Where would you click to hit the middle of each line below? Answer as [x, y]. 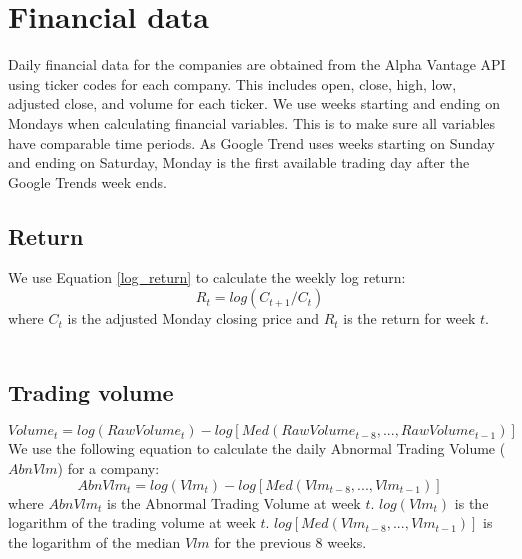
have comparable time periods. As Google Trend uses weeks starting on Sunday [251, 142]
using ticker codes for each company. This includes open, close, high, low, [232, 83]
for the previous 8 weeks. [290, 541]
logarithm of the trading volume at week [132, 522]
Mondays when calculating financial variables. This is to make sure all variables [252, 122]
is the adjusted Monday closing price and [193, 318]
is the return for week [409, 318]
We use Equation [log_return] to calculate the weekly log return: [207, 277]
